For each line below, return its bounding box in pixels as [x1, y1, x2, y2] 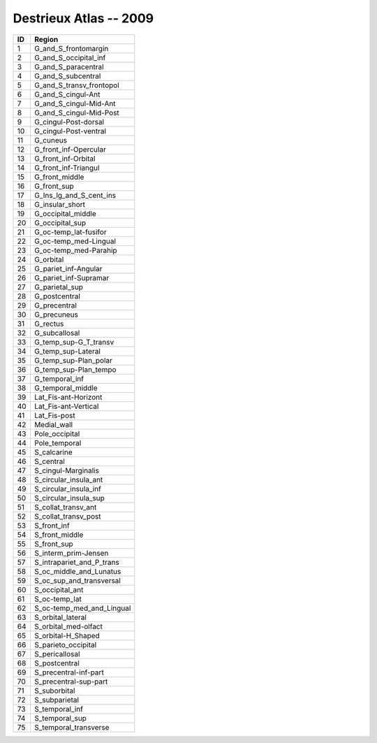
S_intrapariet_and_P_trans [34, 557, 120, 567]
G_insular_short [34, 199, 86, 209]
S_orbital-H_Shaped [34, 630, 101, 640]
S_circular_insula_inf [34, 484, 101, 493]
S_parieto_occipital [34, 640, 97, 649]
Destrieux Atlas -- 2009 [13, 10, 154, 26]
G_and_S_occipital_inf [34, 52, 106, 62]
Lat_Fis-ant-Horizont [34, 392, 103, 402]
